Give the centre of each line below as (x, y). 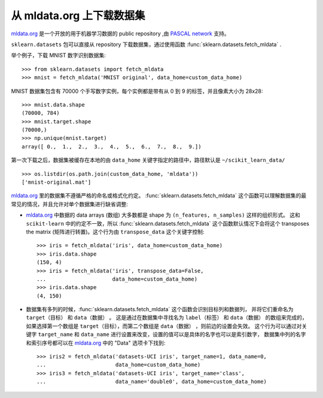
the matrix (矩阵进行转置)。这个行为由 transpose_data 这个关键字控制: (115, 232)
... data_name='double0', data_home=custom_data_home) (152, 382)
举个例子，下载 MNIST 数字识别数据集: (58, 55)
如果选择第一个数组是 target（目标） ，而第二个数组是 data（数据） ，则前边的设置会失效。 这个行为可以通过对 (164, 326)
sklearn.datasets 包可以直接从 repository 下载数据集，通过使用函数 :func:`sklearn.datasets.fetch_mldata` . (146, 44)
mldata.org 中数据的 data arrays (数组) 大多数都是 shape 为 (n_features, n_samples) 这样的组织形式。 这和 (163, 215)
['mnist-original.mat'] (57, 182)
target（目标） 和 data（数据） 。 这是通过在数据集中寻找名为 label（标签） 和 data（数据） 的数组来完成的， (167, 318)
